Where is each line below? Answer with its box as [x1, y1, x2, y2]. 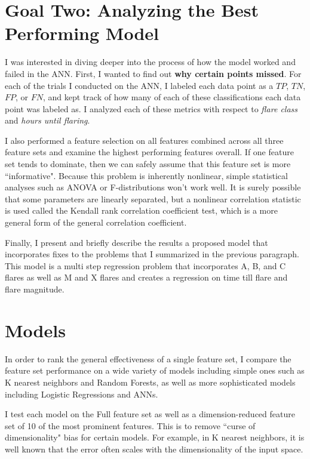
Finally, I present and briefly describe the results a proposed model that [5, 236, 268, 248]
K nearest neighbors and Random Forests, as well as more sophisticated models [5, 375, 296, 388]
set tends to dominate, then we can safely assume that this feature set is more [5, 158, 291, 170]
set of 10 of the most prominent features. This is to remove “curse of [5, 419, 256, 432]
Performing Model [5, 21, 159, 45]
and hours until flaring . [5, 114, 90, 127]
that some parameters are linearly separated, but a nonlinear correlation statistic [5, 192, 301, 205]
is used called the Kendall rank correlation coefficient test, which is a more [5, 204, 278, 217]
